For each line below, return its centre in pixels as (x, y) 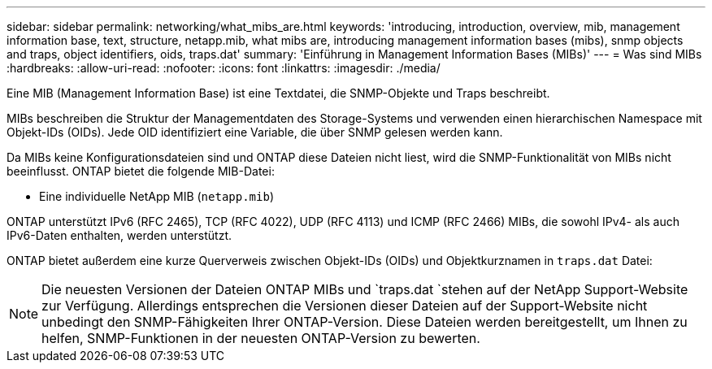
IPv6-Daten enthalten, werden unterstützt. (119, 235)
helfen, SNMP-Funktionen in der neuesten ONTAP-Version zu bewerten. (261, 338)
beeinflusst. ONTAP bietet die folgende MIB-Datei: (141, 171)
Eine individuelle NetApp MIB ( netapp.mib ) (157, 196)
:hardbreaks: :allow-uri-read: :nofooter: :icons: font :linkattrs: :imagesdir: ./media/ (224, 68)
